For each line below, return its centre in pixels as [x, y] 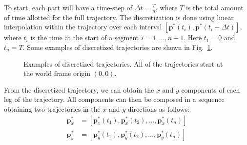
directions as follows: [159, 109]
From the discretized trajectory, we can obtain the [79, 89]
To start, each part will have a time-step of [68, 7]
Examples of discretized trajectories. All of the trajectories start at [123, 63]
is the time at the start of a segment [85, 37]
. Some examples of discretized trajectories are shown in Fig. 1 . [118, 47]
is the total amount [215, 7]
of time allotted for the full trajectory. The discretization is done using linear [119, 17]
